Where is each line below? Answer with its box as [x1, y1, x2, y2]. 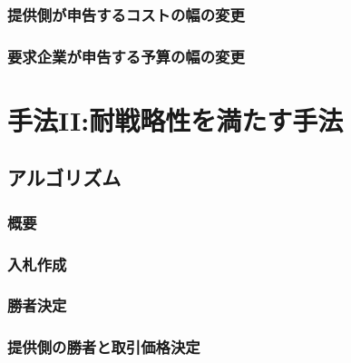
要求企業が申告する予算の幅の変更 [7, 44, 245, 67]
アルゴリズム [7, 163, 122, 191]
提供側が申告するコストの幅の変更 [7, 3, 245, 25]
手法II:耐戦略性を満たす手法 [7, 101, 344, 138]
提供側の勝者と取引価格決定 [7, 336, 200, 358]
